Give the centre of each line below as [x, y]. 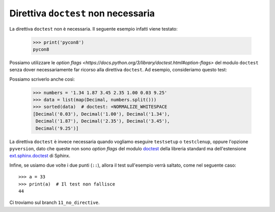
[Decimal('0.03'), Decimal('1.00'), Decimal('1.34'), [101, 114]
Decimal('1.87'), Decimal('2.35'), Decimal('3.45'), [103, 121]
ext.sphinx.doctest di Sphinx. [40, 156]
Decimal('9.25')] [57, 128]
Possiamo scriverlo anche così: [42, 79]
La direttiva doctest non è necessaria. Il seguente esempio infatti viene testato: [93, 29]
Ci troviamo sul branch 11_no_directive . [54, 203]
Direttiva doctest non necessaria [82, 13]
